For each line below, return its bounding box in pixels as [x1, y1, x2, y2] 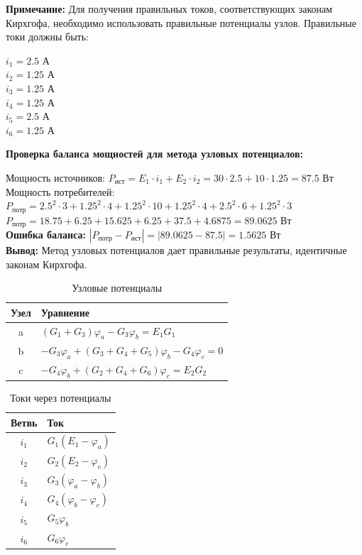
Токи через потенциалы [10, 390, 111, 405]
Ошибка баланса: [6, 227, 86, 242]
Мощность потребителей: [6, 184, 115, 199]
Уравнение [40, 304, 89, 319]
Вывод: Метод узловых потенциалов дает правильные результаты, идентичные [6, 243, 347, 258]
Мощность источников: [6, 170, 105, 185]
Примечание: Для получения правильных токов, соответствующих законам [6, 1, 333, 16]
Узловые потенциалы [72, 280, 163, 295]
